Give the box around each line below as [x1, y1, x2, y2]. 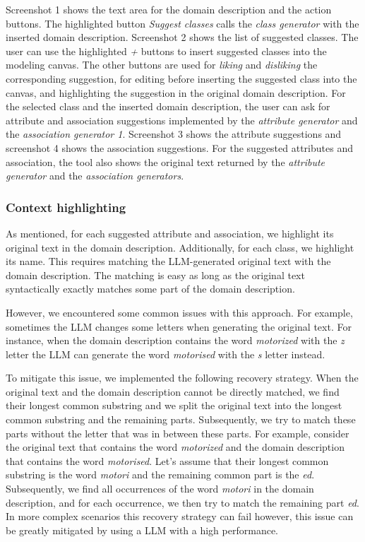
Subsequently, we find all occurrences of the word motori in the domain [6, 481, 314, 496]
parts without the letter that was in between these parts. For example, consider [6, 425, 349, 440]
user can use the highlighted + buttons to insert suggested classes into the [6, 43, 327, 58]
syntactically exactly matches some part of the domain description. [6, 281, 295, 296]
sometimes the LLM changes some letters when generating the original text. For [6, 319, 352, 334]
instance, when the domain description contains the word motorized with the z [6, 333, 345, 348]
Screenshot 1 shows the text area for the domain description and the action [6, 2, 332, 16]
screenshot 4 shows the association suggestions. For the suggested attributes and [6, 140, 353, 155]
